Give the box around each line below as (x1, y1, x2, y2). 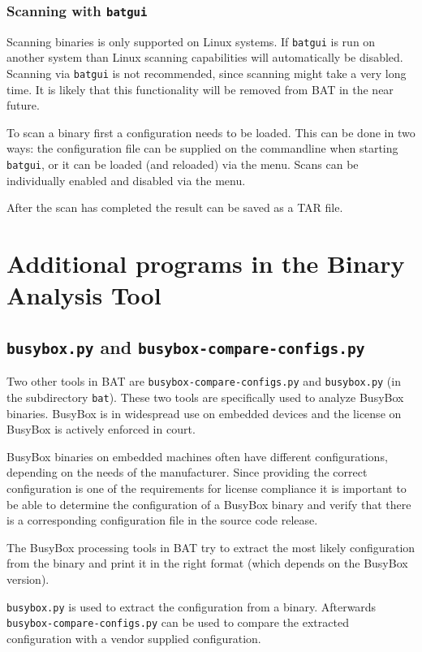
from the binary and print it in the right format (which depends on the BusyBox (6, 555, 408, 572)
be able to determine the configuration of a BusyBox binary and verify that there (6, 495, 411, 512)
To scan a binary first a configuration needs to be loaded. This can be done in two (6, 123, 416, 140)
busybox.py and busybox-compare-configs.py (6, 334, 365, 359)
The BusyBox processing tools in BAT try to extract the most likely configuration (6, 538, 416, 555)
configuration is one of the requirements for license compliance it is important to (6, 479, 407, 496)
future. (6, 97, 40, 114)
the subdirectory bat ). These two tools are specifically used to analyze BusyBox (6, 388, 404, 405)
